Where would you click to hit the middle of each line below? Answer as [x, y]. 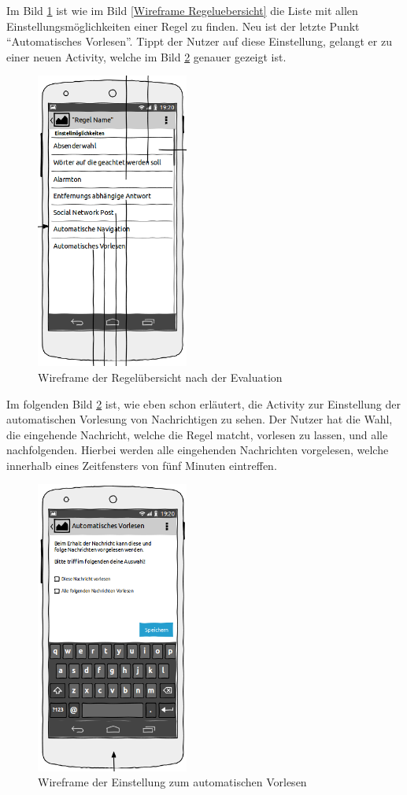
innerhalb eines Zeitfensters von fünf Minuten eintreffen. [142, 465]
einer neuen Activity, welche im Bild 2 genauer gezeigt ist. [146, 56]
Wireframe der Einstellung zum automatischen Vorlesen [172, 782]
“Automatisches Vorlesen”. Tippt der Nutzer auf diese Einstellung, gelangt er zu [199, 41]
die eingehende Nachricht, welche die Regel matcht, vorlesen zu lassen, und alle [197, 434]
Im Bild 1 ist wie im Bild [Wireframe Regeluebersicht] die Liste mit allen [182, 10]
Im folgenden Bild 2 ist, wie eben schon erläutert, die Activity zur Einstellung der [203, 403]
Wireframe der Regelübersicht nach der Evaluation [160, 377]
